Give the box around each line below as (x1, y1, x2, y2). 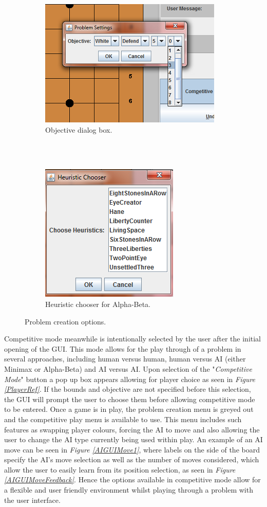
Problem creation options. (25, 316, 106, 327)
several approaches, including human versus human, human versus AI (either (4, 353, 246, 364)
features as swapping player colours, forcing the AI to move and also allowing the (4, 424, 260, 434)
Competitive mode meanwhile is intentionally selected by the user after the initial (4, 333, 261, 344)
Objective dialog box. (45, 124, 112, 135)
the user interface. (4, 494, 61, 505)
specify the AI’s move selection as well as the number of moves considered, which (4, 454, 259, 465)
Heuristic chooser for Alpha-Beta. (45, 298, 151, 309)
